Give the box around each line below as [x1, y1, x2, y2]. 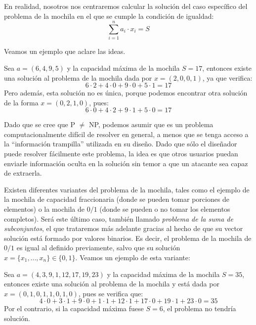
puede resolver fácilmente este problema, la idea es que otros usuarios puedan [4, 148, 238, 159]
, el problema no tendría [163, 303, 236, 314]
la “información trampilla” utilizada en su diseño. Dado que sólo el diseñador [4, 139, 237, 149]
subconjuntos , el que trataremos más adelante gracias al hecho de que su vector [4, 223, 243, 233]
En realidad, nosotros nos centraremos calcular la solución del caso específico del [4, 1, 248, 11]
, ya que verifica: [202, 72, 253, 83]
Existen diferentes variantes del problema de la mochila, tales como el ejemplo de [4, 184, 250, 194]
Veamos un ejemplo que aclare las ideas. [4, 46, 126, 56]
